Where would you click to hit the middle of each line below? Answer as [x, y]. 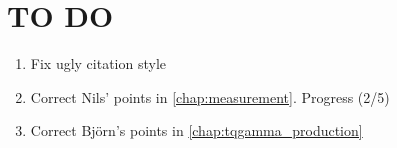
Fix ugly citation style [98, 63]
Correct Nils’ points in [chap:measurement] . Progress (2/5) [210, 96]
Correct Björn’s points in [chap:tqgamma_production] [196, 130]
